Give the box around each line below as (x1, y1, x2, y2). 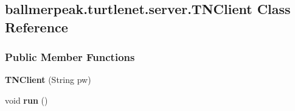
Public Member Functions (5, 49, 135, 65)
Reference (5, 17, 68, 36)
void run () (5, 93, 48, 106)
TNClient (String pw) (5, 73, 91, 86)
